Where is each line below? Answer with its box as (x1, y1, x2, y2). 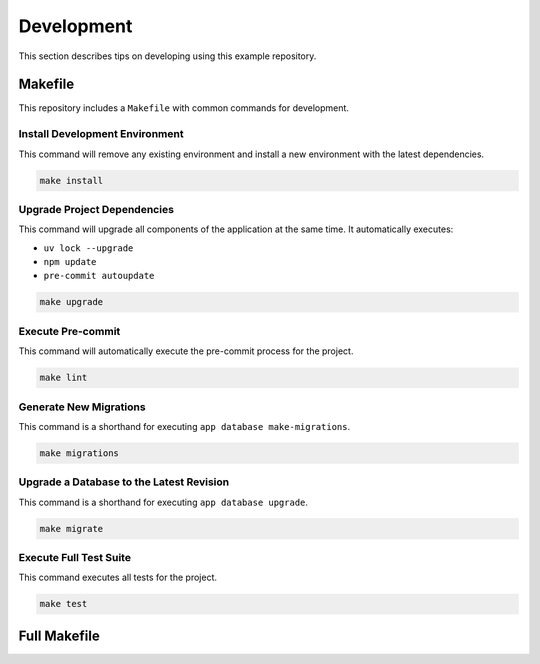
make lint (39, 372, 88, 384)
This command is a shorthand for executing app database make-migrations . (18, 420, 350, 432)
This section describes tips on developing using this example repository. (18, 50, 317, 62)
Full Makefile (18, 627, 100, 644)
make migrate (39, 523, 104, 534)
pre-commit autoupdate (43, 270, 155, 282)
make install (39, 175, 104, 186)
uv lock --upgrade (43, 242, 134, 254)
